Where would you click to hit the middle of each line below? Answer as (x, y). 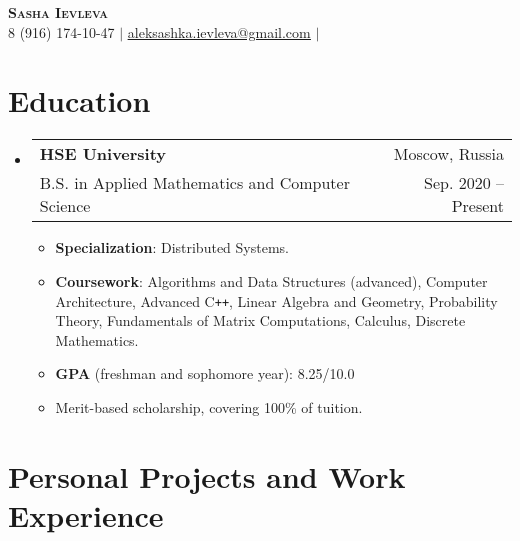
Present (477, 206)
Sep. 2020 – (463, 183)
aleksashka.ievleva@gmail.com (219, 31)
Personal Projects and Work (207, 475)
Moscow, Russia (448, 154)
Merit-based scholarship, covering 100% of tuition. (209, 406)
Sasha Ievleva (58, 12)
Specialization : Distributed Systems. (172, 247)
